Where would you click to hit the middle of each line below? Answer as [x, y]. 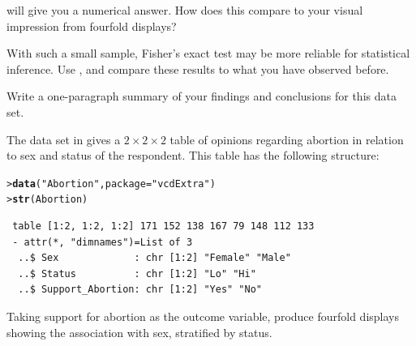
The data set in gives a [64, 139]
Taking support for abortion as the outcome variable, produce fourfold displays [203, 316]
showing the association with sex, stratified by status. [139, 332]
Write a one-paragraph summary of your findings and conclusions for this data [202, 96]
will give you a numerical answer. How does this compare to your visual [185, 10]
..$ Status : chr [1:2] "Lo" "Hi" [137, 273]
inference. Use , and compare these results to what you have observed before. [198, 68]
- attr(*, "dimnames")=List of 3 [103, 242]
